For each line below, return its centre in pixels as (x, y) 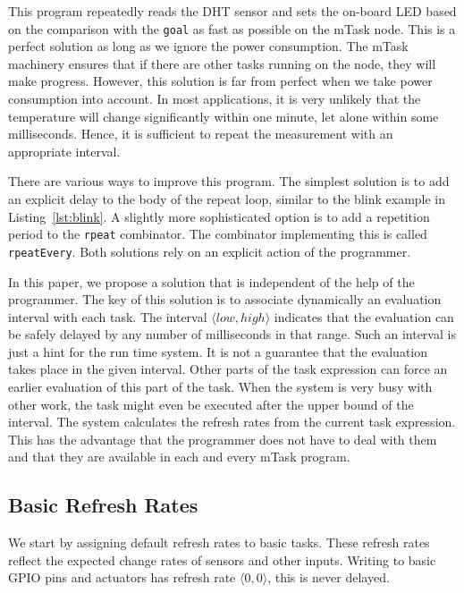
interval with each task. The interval (108, 316)
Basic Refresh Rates (103, 505)
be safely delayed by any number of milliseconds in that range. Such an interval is (232, 334)
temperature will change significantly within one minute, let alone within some (224, 116)
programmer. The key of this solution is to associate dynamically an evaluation (225, 299)
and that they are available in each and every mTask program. (179, 457)
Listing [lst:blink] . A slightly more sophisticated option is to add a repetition (219, 216)
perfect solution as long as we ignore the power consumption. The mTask (208, 46)
